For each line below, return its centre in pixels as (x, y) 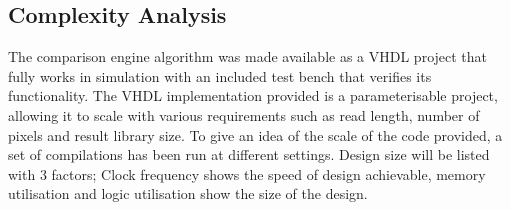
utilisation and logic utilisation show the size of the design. (188, 193)
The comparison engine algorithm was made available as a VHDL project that (248, 56)
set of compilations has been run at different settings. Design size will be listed (249, 154)
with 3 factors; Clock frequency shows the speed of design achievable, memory (247, 173)
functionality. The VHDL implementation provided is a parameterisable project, (253, 95)
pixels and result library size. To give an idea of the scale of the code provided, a (255, 134)
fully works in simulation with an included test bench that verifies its (220, 75)
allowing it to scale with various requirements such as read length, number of (244, 114)
